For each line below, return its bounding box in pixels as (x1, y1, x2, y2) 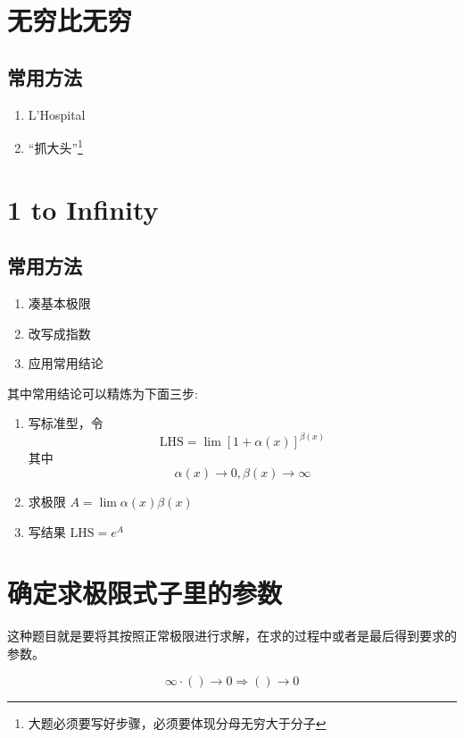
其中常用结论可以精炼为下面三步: (7, 383, 198, 402)
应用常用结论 (28, 354, 104, 373)
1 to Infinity (7, 190, 159, 227)
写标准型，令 (28, 414, 104, 432)
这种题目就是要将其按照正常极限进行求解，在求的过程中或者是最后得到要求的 (7, 626, 457, 645)
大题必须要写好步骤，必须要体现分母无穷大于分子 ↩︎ (28, 713, 327, 732)
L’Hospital (28, 105, 86, 123)
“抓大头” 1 (28, 136, 83, 156)
